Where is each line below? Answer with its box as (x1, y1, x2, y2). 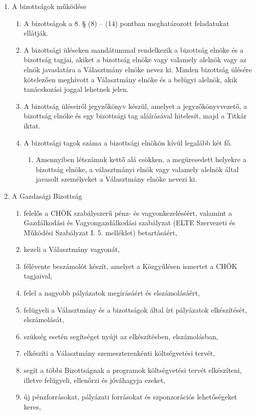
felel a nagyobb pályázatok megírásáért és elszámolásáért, (24, 288, 200, 298)
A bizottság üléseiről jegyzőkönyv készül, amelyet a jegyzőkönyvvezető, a (24, 100, 247, 111)
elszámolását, (24, 314, 64, 325)
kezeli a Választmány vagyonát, (24, 244, 120, 254)
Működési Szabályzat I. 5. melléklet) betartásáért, (24, 227, 177, 237)
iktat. (24, 120, 41, 130)
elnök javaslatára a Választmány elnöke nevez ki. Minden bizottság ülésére (24, 64, 252, 74)
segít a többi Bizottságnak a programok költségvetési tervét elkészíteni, (24, 365, 242, 375)
